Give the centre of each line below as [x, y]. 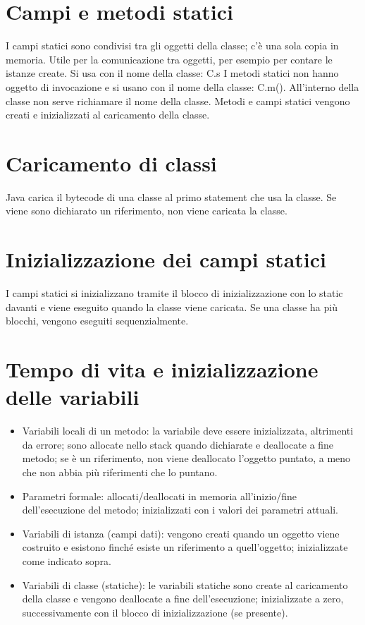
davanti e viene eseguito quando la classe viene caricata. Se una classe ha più [172, 307]
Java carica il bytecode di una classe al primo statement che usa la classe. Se [171, 196]
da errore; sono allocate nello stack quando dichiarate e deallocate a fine [178, 444]
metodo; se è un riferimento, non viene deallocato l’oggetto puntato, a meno [186, 458]
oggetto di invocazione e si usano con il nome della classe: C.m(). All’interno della [182, 86]
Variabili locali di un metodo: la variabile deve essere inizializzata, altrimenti [188, 431]
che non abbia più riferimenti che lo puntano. [120, 472]
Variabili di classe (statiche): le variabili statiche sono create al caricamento [185, 584]
